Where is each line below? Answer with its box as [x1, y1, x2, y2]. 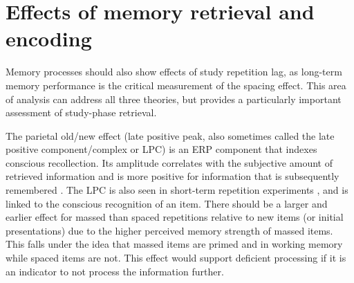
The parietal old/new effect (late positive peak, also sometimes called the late [6, 128, 335, 143]
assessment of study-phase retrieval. [6, 105, 157, 120]
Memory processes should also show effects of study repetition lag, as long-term [6, 64, 342, 79]
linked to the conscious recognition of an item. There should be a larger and [6, 196, 328, 210]
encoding [6, 24, 92, 53]
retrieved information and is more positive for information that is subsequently [6, 169, 339, 183]
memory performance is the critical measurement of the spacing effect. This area [6, 77, 346, 92]
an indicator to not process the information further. [6, 264, 224, 278]
